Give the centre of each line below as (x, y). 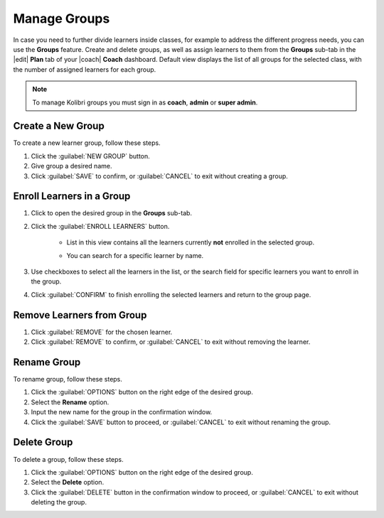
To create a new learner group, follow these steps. (87, 143)
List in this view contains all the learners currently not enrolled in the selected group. (191, 242)
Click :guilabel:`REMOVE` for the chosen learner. (102, 332)
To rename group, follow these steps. (68, 379)
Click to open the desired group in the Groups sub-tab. (111, 213)
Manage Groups (62, 18)
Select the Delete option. (68, 482)
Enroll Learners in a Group (72, 196)
